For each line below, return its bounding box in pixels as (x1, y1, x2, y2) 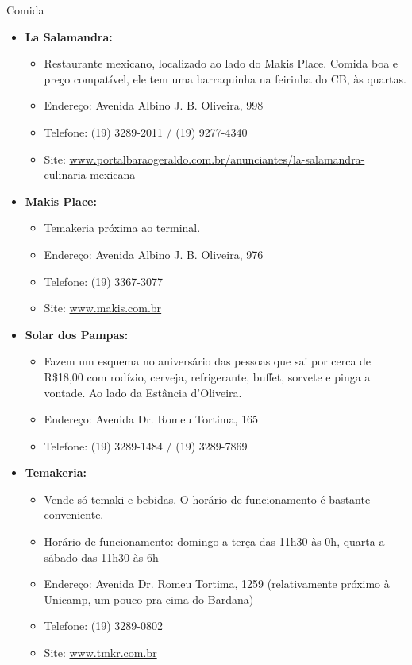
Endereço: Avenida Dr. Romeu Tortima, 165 (44, 411, 259, 427)
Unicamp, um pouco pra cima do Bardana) (44, 590, 254, 607)
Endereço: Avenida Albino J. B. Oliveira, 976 (44, 246, 264, 262)
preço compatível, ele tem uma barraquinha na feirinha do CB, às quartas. (44, 70, 406, 87)
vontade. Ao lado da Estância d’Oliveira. (44, 384, 242, 400)
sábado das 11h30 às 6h (44, 548, 159, 565)
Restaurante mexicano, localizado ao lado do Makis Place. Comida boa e (44, 55, 399, 72)
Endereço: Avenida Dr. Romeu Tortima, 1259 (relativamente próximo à (44, 575, 390, 592)
